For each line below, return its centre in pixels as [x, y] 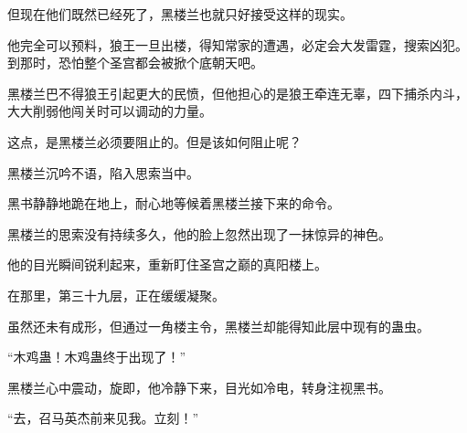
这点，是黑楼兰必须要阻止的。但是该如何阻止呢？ [154, 141]
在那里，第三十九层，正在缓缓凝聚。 [116, 295]
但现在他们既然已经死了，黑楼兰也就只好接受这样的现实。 [180, 14]
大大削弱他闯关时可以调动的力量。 [110, 111]
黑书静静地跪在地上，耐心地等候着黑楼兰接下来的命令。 [174, 203]
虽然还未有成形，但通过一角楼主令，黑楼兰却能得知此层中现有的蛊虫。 [218, 326]
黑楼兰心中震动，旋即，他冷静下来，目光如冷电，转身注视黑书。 [199, 387]
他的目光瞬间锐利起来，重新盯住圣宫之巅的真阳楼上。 [167, 264]
